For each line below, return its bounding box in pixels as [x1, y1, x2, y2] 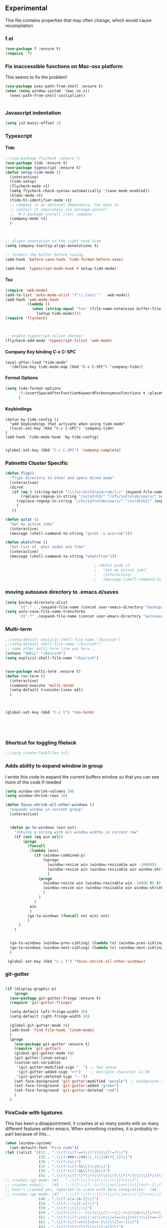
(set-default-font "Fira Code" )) [9, 1146, 79, 1151]
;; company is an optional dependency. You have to [9, 202, 119, 207]
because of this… [14, 1131, 51, 1137]
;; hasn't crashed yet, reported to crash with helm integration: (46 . [5, 1187, 162, 1192]
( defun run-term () [5, 674, 46, 679]
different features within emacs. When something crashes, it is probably [5, 1126, 153, 1132]
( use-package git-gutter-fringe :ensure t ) [9, 996, 101, 1001]
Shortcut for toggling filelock [5, 739, 77, 746]
